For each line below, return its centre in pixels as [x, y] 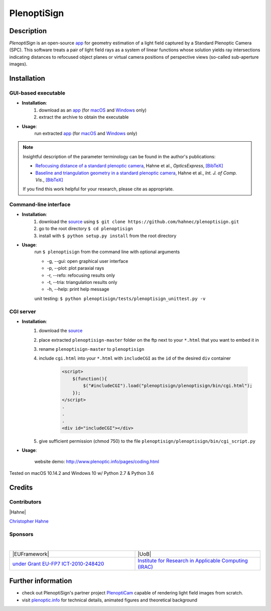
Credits [21, 487]
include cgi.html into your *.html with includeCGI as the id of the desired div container [135, 358]
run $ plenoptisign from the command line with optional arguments [107, 252]
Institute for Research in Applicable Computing [193, 560]
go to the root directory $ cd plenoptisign [86, 229]
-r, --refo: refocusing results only [81, 275]
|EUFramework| [31, 554]
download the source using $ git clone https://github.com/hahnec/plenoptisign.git [139, 222]
